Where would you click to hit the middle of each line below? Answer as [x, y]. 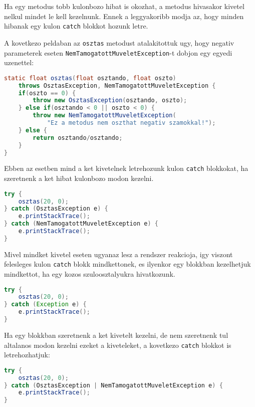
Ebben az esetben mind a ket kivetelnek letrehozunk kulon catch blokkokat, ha [126, 168]
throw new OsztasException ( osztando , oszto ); [110, 100]
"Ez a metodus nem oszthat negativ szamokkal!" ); [131, 123]
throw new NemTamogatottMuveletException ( [104, 116]
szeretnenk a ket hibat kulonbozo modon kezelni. [79, 178]
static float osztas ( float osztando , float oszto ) [90, 78]
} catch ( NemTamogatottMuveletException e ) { [81, 224]
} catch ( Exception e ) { [45, 304]
